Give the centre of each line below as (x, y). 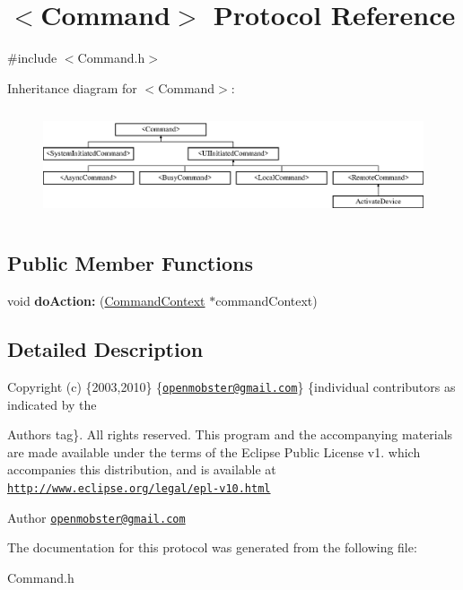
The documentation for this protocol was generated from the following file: (212, 547)
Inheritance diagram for (72, 87)
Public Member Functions (130, 263)
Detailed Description (105, 349)
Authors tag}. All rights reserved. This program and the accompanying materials (230, 434)
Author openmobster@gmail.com (96, 517)
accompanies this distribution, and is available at (142, 469)
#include (32, 58)
